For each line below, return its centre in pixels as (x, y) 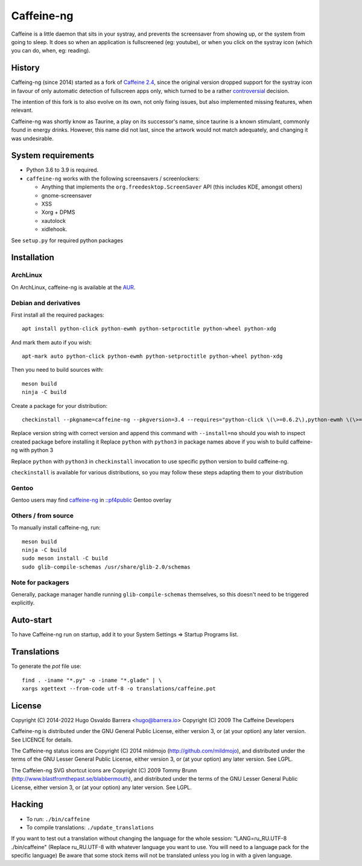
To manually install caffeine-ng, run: (56, 528)
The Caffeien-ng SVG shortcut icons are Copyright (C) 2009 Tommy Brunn (104, 770)
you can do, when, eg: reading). (51, 51)
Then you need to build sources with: (57, 370)
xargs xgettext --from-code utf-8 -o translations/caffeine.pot (119, 688)
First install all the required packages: (58, 315)
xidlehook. (54, 229)
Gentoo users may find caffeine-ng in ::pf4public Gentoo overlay (91, 500)
